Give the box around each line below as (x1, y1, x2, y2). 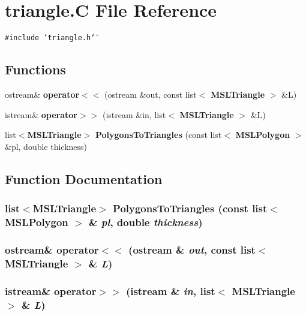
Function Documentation (5, 169, 163, 188)
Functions (5, 60, 66, 79)
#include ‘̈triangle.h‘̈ (5, 34, 95, 43)
